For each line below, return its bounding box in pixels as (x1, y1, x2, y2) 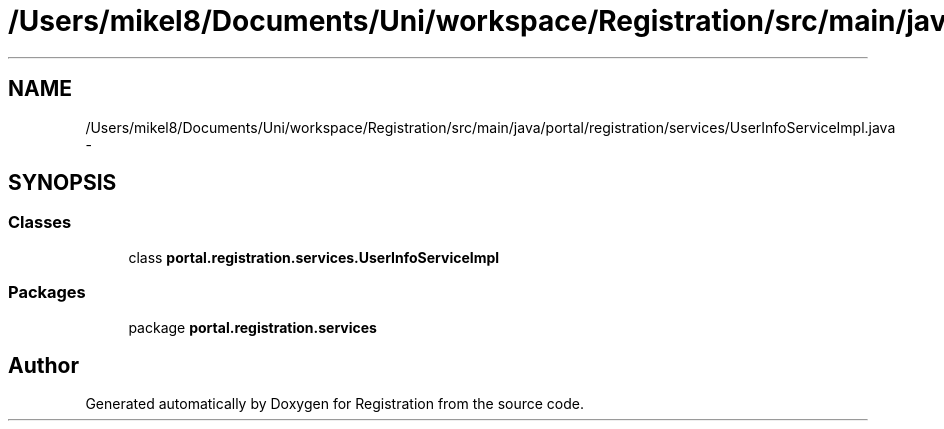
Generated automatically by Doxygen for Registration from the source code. (85, 395, 585, 413)
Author (8, 352, 79, 378)
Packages (8, 282, 86, 303)
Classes (8, 212, 72, 233)
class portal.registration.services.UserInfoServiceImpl (128, 248, 500, 266)
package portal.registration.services (128, 318, 377, 336)
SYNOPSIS (8, 170, 117, 196)
